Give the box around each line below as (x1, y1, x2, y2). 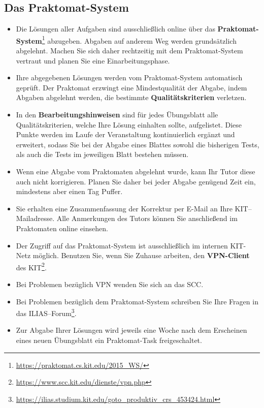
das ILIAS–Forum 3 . (16, 306, 77, 318)
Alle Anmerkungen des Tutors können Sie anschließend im (56, 213, 238, 224)
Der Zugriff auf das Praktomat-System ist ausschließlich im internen (16, 240, 228, 250)
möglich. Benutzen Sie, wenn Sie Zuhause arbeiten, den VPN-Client (32, 250, 250, 261)
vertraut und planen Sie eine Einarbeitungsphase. (16, 55, 170, 66)
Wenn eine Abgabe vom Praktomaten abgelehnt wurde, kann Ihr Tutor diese (16, 166, 255, 176)
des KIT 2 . (16, 260, 47, 272)
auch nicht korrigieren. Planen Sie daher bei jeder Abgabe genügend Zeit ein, (16, 176, 256, 186)
